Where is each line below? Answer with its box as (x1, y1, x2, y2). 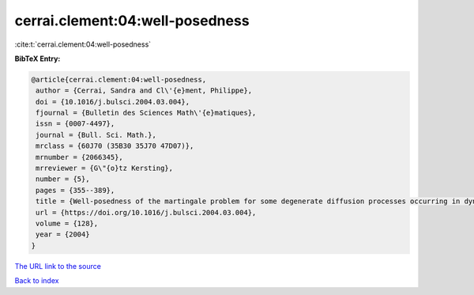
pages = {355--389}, (36, 186, 115, 195)
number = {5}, (36, 175, 90, 183)
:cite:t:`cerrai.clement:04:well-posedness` (14, 40, 152, 49)
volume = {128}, (36, 219, 99, 228)
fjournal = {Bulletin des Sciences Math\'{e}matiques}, (36, 108, 257, 118)
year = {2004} (36, 230, 90, 239)
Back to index (14, 276, 59, 286)
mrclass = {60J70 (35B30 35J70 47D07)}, (36, 142, 194, 150)
